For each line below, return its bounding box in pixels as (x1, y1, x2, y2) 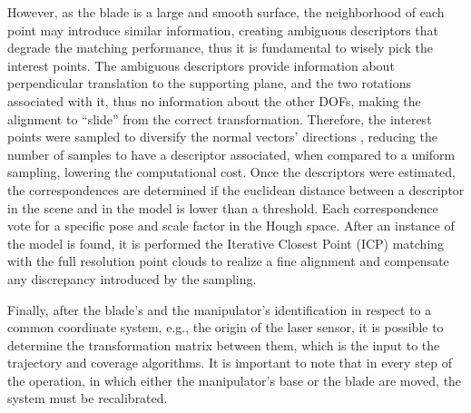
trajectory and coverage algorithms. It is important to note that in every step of (7, 353, 453, 372)
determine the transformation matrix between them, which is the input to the (7, 335, 440, 354)
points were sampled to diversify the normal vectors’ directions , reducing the (7, 127, 437, 146)
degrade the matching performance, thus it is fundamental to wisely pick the (7, 38, 433, 57)
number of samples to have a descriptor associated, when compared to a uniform (7, 144, 456, 163)
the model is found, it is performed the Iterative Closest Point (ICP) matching (7, 233, 445, 252)
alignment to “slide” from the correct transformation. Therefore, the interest (7, 109, 432, 128)
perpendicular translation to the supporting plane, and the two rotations (7, 74, 412, 93)
